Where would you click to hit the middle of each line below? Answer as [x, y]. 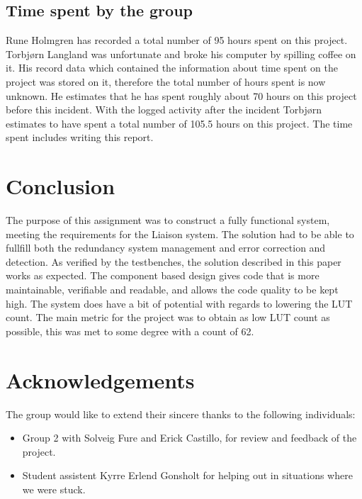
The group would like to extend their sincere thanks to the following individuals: [181, 414]
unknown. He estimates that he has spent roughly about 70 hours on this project [181, 95]
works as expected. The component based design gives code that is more [163, 275]
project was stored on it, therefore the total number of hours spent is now [166, 81]
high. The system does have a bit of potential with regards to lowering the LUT [179, 303]
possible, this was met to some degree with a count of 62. [130, 331]
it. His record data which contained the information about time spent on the [172, 68]
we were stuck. [54, 489]
